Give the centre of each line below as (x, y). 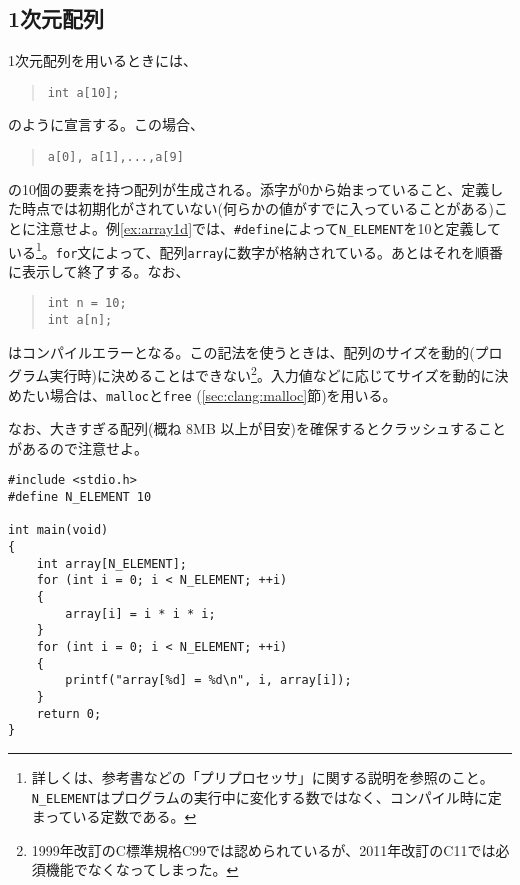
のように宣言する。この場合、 (106, 124)
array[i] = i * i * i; (140, 613)
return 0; (69, 713)
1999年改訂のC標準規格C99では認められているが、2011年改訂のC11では (263, 849)
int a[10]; (83, 92)
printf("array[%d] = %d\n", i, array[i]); (208, 680)
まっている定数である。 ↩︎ (114, 816)
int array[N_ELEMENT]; (111, 563)
